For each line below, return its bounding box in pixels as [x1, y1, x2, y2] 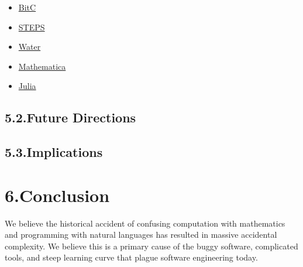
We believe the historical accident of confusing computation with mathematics [5, 217, 285, 229]
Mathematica [18, 60, 66, 72]
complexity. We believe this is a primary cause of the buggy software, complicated [5, 239, 298, 252]
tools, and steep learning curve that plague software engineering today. [5, 251, 258, 263]
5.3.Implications [5, 143, 103, 161]
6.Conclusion [5, 183, 110, 207]
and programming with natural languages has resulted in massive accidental [5, 228, 277, 241]
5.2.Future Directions [5, 108, 136, 126]
